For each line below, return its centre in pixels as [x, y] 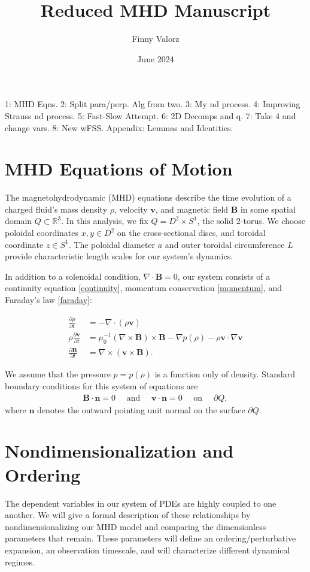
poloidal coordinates [42, 232]
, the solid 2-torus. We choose [251, 221]
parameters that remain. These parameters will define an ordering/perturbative [151, 538]
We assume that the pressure [58, 374]
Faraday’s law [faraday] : [48, 299]
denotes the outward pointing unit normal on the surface [141, 409]
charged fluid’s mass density [56, 209]
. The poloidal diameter [112, 244]
